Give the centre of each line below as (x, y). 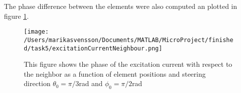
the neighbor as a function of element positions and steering (115, 73)
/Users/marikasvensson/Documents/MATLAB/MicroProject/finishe (129, 40)
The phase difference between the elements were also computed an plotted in (121, 6)
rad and (91, 83)
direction (37, 83)
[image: (36, 32)
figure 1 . (16, 16)
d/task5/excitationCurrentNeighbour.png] (93, 48)
